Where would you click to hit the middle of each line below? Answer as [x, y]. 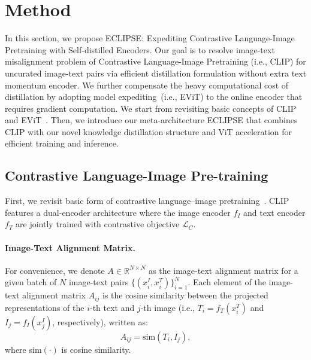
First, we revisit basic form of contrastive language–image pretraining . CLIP [147, 201]
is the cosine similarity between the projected [185, 295]
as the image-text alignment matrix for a [224, 270]
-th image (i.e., [167, 307]
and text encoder [274, 212]
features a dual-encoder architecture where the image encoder [118, 212]
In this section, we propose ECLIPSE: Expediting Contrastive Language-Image [150, 38]
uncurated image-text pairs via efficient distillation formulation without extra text [156, 73]
